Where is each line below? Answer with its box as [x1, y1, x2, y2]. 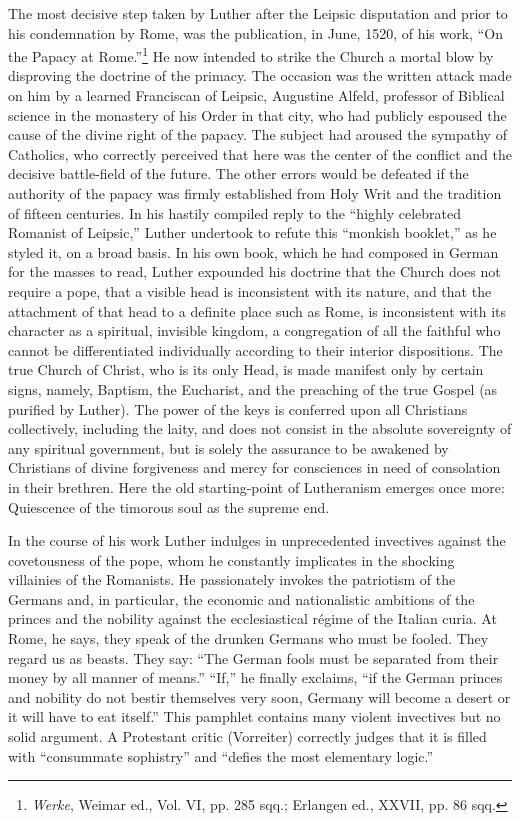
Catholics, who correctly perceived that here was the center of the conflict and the [8, 143, 512, 164]
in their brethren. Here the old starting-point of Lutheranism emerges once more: [8, 476, 505, 497]
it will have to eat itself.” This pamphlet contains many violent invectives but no [8, 706, 501, 727]
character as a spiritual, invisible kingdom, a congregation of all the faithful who [8, 320, 501, 341]
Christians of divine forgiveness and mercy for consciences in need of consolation [8, 457, 501, 478]
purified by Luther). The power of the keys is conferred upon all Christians [8, 398, 468, 419]
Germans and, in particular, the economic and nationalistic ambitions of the [8, 588, 475, 609]
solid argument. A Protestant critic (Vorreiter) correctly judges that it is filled [8, 726, 487, 747]
